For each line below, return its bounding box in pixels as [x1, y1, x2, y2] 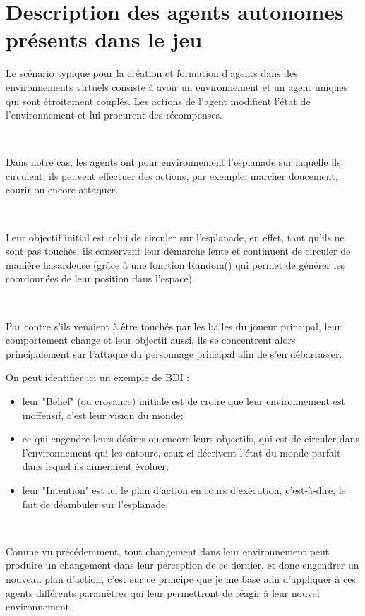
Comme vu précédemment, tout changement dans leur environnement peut [6, 543, 330, 558]
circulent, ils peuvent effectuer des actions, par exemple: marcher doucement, [6, 168, 338, 183]
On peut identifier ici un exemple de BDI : [6, 370, 190, 385]
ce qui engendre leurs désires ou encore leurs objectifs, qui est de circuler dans [22, 431, 359, 446]
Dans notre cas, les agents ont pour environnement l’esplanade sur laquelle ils [6, 155, 341, 169]
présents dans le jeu [6, 25, 203, 54]
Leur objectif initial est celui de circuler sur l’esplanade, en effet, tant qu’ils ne [6, 229, 345, 244]
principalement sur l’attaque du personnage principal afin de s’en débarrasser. [6, 346, 342, 361]
